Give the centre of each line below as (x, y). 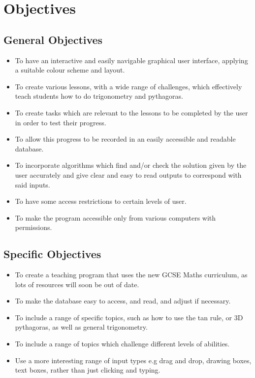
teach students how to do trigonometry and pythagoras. (99, 96)
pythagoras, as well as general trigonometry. (81, 327)
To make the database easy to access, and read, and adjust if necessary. (123, 301)
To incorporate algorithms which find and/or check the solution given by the (131, 165)
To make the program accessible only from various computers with (115, 217)
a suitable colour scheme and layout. (70, 70)
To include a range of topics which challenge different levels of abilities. (122, 344)
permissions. (33, 227)
